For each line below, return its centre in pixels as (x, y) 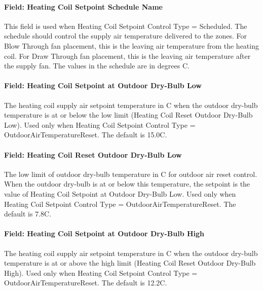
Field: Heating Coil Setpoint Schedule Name (83, 6)
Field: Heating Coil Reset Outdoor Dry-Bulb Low (93, 154)
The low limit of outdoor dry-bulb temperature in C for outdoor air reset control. (131, 174)
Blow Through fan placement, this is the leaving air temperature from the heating (131, 45)
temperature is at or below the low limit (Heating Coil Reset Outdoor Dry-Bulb (128, 115)
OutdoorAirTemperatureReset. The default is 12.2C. (86, 283)
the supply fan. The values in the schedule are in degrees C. (97, 66)
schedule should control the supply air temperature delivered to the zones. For (126, 36)
